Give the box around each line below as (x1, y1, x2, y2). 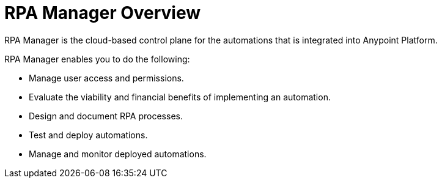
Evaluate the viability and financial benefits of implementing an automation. (29, 91, 331, 102)
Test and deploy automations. (29, 129, 148, 140)
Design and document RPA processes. (29, 110, 183, 121)
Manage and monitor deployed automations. (29, 148, 207, 159)
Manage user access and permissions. (29, 72, 184, 83)
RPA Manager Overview (4, 2, 201, 23)
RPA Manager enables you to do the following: (4, 53, 190, 64)
